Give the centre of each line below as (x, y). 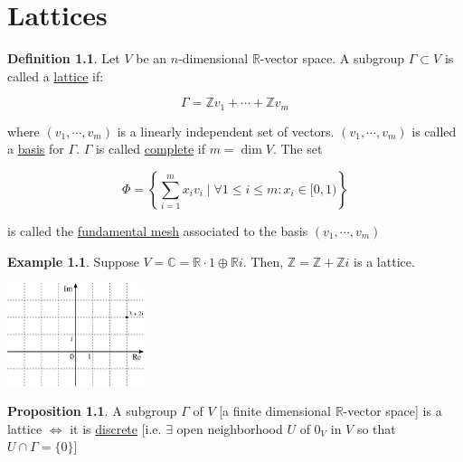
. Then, (263, 261)
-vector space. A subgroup (332, 58)
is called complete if (150, 149)
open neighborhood (230, 428)
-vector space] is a (392, 411)
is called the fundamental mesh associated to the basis (158, 230)
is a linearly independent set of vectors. (226, 131)
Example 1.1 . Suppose (73, 261)
